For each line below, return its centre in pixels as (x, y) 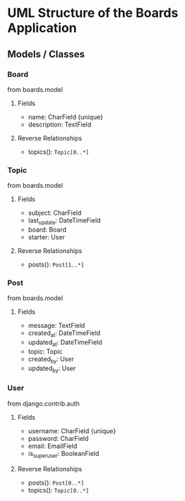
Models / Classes (46, 54)
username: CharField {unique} (72, 431)
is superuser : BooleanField (64, 454)
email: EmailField (53, 446)
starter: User (47, 237)
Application (42, 28)
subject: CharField (55, 213)
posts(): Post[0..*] (56, 483)
